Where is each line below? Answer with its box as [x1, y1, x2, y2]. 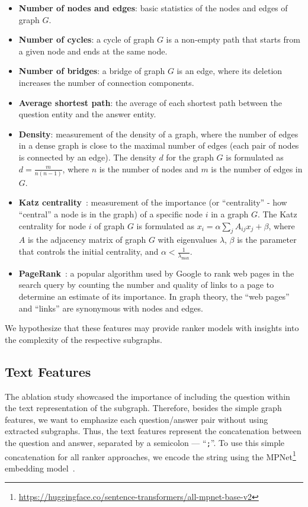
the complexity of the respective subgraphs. [5, 333, 162, 345]
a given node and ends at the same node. [18, 44, 168, 57]
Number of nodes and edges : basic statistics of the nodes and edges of [18, 2, 288, 14]
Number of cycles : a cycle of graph [18, 33, 155, 46]
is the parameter [237, 233, 297, 246]
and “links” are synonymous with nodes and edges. [18, 301, 203, 314]
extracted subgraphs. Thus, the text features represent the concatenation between [5, 425, 301, 437]
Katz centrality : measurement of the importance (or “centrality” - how [18, 196, 287, 208]
